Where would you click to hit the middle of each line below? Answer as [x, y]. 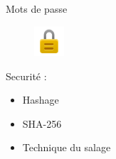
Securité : [26, 76]
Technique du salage [67, 147]
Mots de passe [37, 9]
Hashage [41, 100]
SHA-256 [42, 123]
